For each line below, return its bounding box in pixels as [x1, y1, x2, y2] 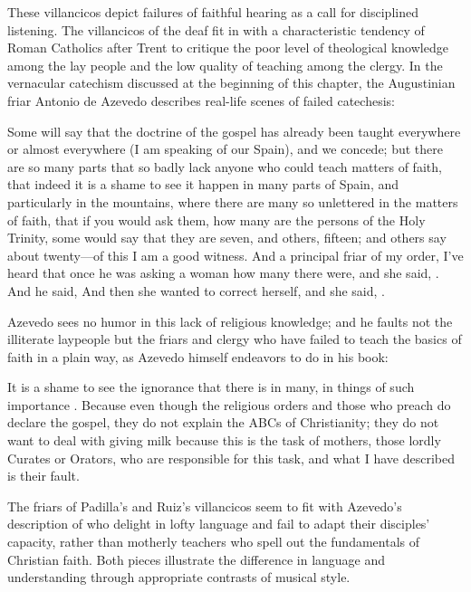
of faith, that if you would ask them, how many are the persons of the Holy [7, 210, 426, 229]
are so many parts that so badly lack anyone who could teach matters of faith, [7, 157, 442, 176]
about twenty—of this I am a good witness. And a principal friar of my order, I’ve [7, 245, 464, 264]
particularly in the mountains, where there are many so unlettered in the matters [7, 192, 458, 211]
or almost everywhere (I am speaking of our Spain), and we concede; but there [7, 139, 443, 158]
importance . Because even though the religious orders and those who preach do [7, 395, 451, 414]
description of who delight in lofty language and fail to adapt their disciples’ [7, 514, 430, 533]
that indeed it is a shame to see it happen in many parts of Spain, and [7, 175, 399, 194]
